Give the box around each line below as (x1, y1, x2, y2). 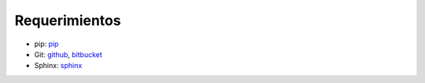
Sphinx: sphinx (34, 61, 83, 70)
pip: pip (34, 39, 59, 49)
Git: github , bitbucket (34, 49, 102, 59)
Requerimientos (14, 12, 121, 29)
